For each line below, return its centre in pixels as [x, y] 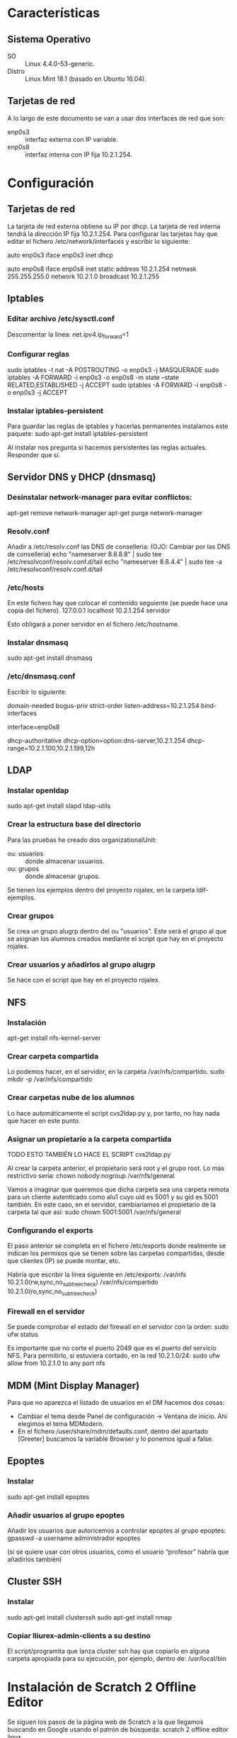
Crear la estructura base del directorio [74, 824]
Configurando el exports [50, 1230]
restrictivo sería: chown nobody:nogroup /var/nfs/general [91, 1175]
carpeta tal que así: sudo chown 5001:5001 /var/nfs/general [94, 1212]
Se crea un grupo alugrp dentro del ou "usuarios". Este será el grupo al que [117, 931]
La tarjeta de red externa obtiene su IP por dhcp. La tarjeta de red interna [114, 226]
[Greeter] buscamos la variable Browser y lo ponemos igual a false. [115, 1439]
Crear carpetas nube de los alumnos [71, 1098]
